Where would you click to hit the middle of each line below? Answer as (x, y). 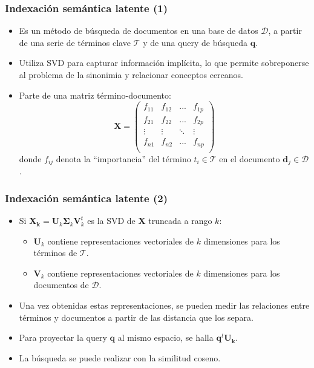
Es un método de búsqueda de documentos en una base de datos (139, 31)
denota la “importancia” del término (123, 158)
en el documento (250, 158)
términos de (55, 253)
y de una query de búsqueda (195, 42)
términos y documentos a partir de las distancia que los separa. (136, 317)
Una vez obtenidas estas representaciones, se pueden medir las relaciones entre (164, 305)
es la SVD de (111, 221)
